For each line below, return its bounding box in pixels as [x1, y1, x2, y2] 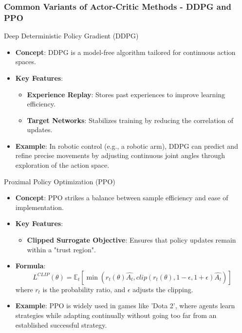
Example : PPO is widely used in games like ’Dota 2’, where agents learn [15, 300, 235, 311]
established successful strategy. [15, 319, 107, 330]
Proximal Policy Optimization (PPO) [4, 176, 115, 186]
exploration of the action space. [15, 160, 110, 170]
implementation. [15, 202, 64, 212]
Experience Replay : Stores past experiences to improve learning [27, 89, 225, 99]
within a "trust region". [27, 244, 96, 254]
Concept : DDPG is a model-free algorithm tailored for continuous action [15, 47, 236, 57]
